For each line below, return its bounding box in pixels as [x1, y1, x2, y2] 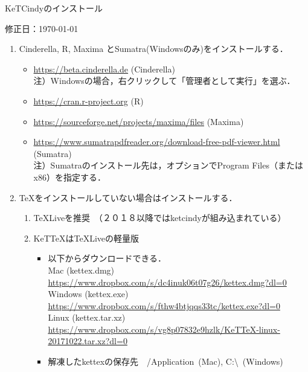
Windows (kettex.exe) [48, 287, 129, 300]
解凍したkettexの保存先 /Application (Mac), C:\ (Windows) [48, 355, 283, 368]
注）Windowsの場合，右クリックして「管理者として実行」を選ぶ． [33, 74, 295, 87]
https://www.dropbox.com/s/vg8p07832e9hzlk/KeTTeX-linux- [48, 322, 280, 335]
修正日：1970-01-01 [5, 22, 79, 34]
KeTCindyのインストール [5, 2, 103, 14]
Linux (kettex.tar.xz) [48, 311, 126, 324]
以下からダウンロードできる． [48, 252, 167, 265]
